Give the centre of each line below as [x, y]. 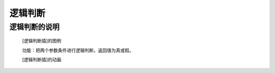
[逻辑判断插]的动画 [42, 59]
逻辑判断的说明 [34, 27]
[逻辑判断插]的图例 [42, 41]
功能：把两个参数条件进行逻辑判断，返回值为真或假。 [78, 50]
